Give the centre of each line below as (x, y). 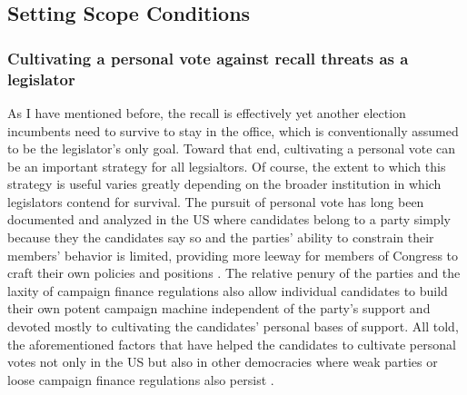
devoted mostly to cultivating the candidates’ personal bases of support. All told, (233, 326)
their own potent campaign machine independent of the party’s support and (219, 308)
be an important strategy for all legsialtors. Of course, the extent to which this (227, 166)
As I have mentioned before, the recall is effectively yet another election (207, 112)
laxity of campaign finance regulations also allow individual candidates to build (228, 290)
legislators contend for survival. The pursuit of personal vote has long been (216, 201)
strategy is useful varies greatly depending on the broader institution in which (224, 184)
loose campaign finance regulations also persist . (141, 379)
